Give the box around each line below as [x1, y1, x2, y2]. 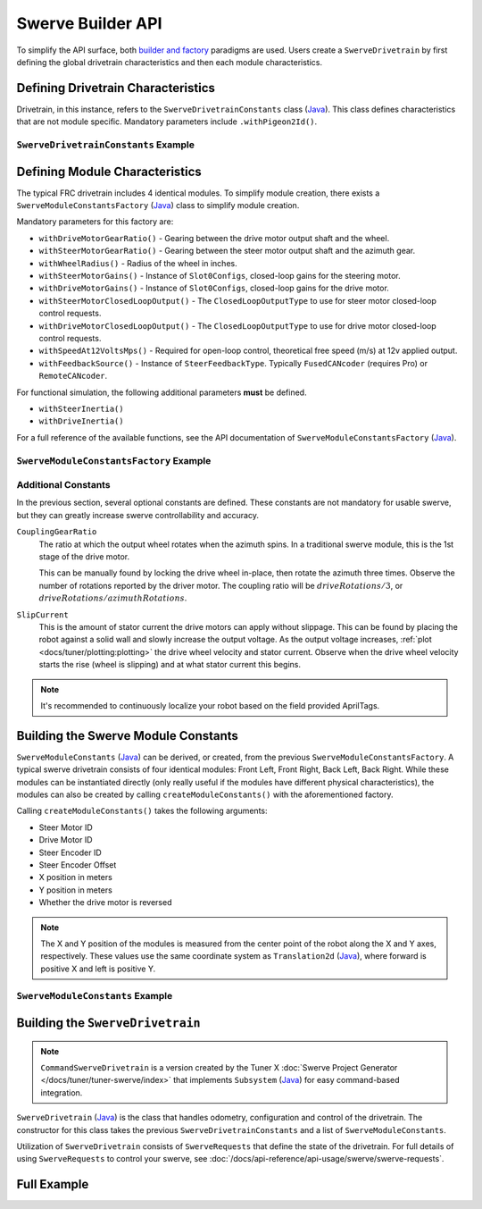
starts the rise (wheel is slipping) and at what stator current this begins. [38, 659, 302, 670]
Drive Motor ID [38, 835, 93, 845]
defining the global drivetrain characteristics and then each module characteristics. [16, 56, 323, 67]
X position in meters [38, 872, 113, 883]
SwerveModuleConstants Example [16, 990, 173, 1003]
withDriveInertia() [38, 416, 124, 426]
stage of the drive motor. [38, 551, 130, 562]
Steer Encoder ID [38, 847, 102, 858]
